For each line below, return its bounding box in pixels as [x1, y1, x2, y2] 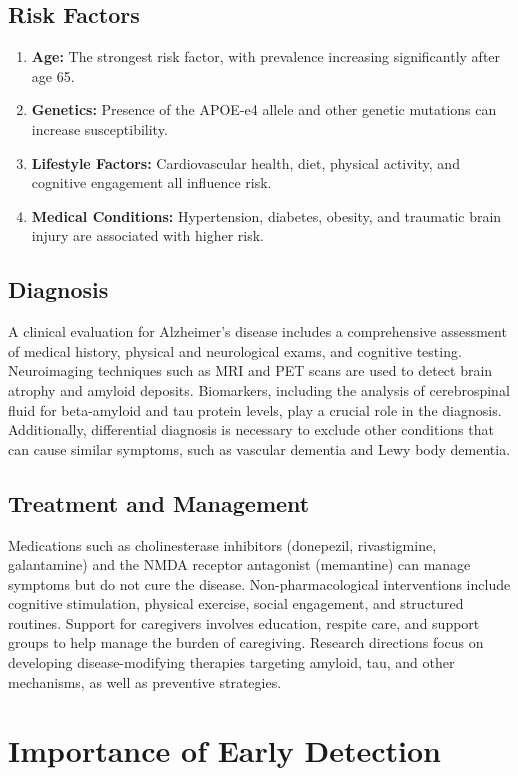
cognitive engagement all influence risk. [31, 172, 272, 193]
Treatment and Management [8, 487, 310, 518]
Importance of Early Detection [8, 730, 441, 771]
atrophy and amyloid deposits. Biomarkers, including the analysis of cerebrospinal [8, 379, 510, 400]
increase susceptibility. [31, 118, 168, 139]
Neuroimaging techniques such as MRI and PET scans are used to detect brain [8, 360, 493, 381]
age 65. [31, 65, 75, 86]
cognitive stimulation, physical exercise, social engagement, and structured [8, 593, 464, 614]
